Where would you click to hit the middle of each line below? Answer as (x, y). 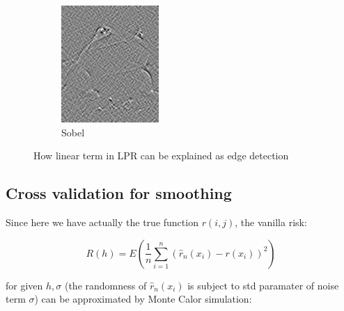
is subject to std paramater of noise (263, 285)
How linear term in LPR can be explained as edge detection (161, 155)
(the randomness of (105, 285)
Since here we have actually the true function (102, 222)
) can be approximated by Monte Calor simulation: (143, 299)
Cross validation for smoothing (119, 193)
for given (24, 285)
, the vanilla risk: (271, 222)
